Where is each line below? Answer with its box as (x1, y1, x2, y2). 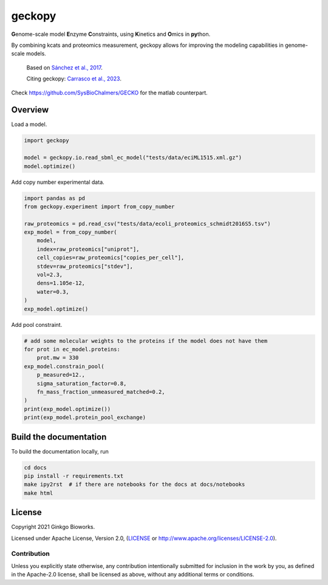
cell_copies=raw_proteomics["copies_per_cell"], (36, 254, 185, 261)
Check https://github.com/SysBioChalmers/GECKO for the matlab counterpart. (11, 89, 208, 96)
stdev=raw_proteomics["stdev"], (36, 262, 134, 270)
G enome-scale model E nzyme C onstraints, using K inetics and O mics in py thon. (11, 30, 211, 38)
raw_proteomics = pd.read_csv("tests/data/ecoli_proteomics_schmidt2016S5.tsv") (24, 220, 271, 227)
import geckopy (24, 137, 69, 144)
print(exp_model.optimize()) (24, 405, 111, 412)
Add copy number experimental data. (11, 178, 104, 186)
